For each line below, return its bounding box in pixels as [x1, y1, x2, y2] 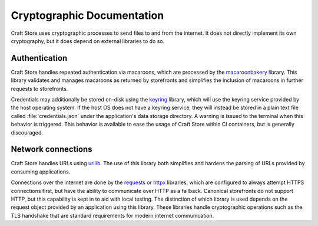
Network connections [11, 145, 92, 155]
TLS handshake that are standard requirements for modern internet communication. [11, 212, 214, 219]
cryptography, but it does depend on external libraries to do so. [11, 37, 165, 44]
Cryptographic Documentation [11, 9, 164, 22]
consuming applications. [11, 168, 71, 175]
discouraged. [11, 129, 44, 136]
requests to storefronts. [11, 85, 68, 92]
